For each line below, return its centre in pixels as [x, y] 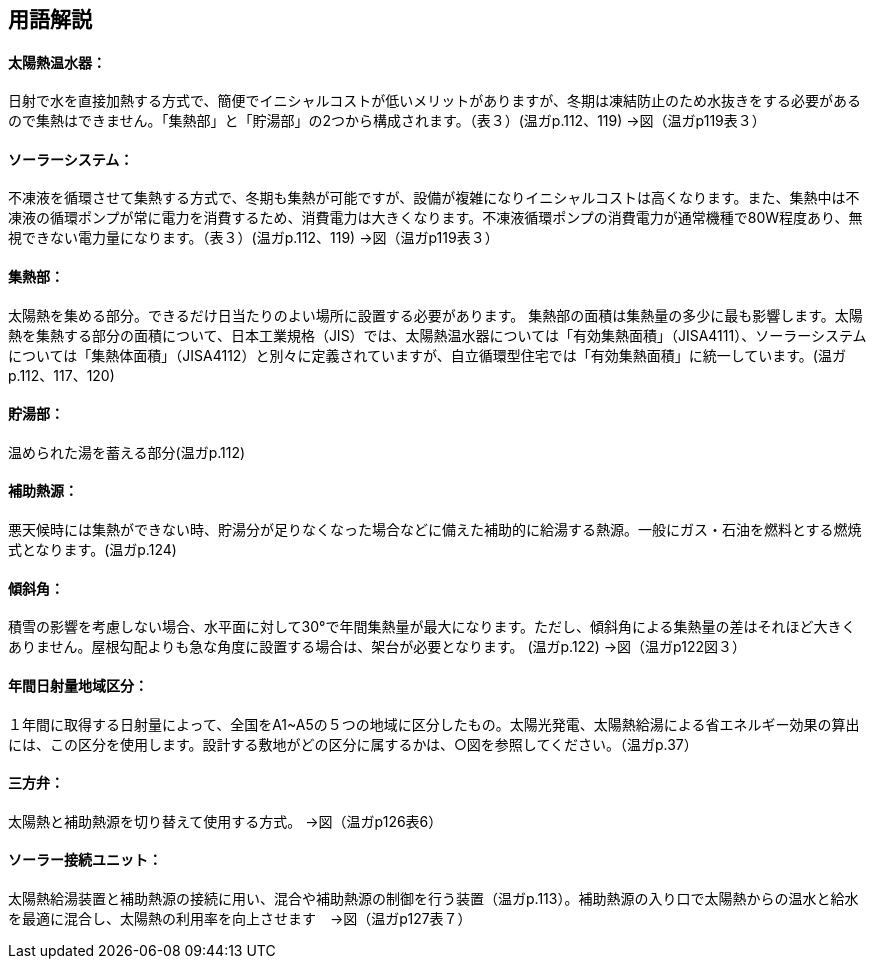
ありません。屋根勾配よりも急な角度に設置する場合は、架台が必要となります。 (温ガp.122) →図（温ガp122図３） [377, 647]
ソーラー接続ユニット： [85, 860]
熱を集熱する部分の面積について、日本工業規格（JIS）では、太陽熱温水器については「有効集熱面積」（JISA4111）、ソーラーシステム [437, 335]
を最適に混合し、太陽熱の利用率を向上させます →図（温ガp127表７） [240, 918]
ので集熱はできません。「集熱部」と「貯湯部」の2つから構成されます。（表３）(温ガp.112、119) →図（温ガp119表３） [387, 121]
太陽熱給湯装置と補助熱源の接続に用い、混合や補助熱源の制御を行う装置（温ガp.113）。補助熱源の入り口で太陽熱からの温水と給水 [433, 898]
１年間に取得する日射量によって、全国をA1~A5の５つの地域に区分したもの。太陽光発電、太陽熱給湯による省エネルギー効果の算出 [434, 724]
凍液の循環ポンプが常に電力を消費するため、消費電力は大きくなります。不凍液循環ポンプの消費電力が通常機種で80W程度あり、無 [435, 218]
